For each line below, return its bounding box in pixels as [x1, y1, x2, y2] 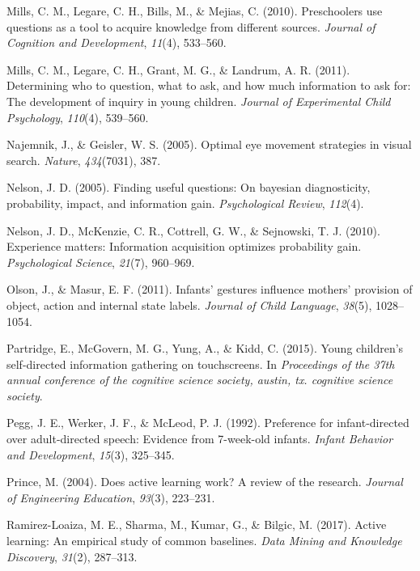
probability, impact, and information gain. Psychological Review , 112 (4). [6, 194, 364, 211]
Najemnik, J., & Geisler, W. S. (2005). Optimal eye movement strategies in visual [6, 136, 412, 153]
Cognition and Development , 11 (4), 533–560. [6, 34, 227, 51]
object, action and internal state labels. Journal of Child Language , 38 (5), [6, 296, 372, 313]
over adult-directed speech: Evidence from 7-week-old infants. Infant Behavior [6, 430, 393, 447]
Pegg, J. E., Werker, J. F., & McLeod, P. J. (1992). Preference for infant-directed [6, 414, 409, 431]
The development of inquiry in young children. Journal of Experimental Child [6, 92, 391, 109]
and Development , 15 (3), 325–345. [6, 446, 175, 463]
